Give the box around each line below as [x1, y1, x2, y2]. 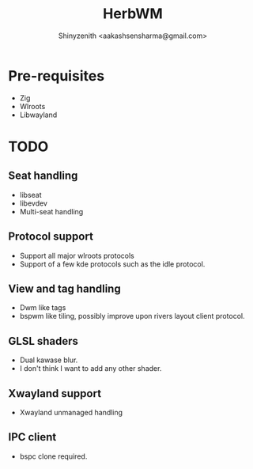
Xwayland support [8, 387, 101, 400]
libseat [19, 190, 42, 199]
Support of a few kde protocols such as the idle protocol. [19, 259, 206, 269]
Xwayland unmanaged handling [19, 407, 123, 417]
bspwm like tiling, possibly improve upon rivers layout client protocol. [19, 312, 245, 321]
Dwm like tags [19, 303, 66, 312]
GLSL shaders [8, 334, 79, 348]
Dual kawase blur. [19, 355, 78, 365]
